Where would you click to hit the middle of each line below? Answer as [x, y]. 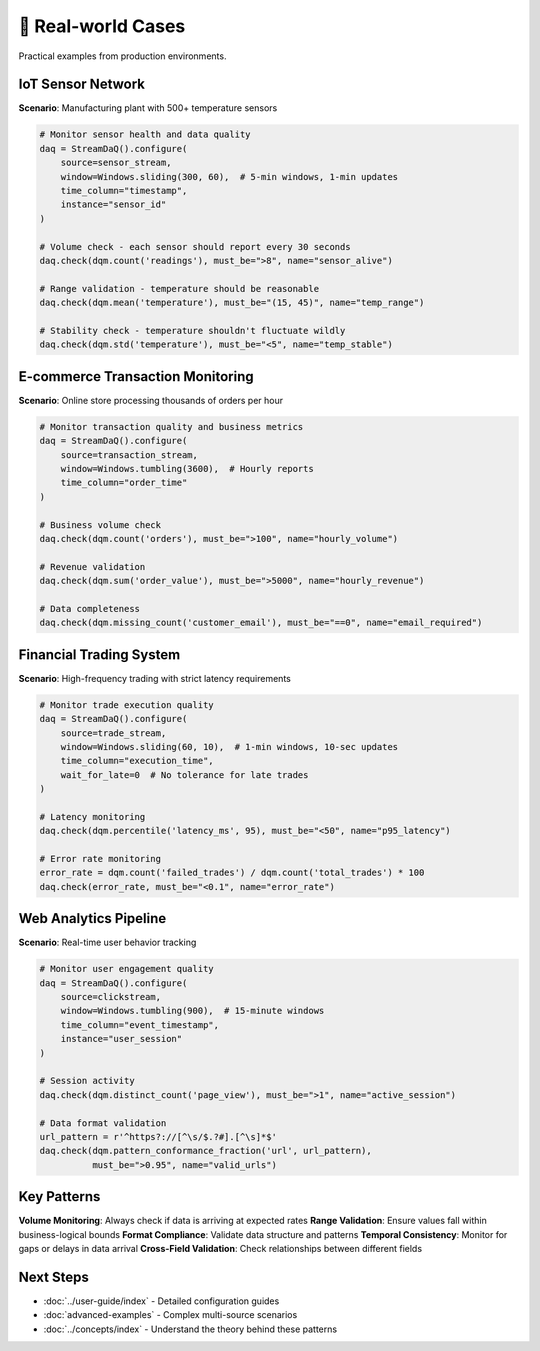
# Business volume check [100, 524]
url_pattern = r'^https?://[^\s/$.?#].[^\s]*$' [158, 1136]
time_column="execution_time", [137, 761]
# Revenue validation [92, 566]
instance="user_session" [121, 1039]
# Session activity [87, 1081]
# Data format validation [103, 1123]
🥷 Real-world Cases [102, 26]
